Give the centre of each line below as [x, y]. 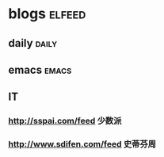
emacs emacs [40, 69]
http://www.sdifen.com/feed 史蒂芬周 [82, 144]
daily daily [33, 43]
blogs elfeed [47, 14]
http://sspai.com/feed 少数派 [65, 121]
